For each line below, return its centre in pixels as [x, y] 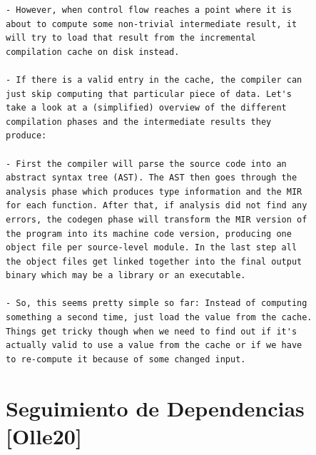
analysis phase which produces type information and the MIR [154, 191]
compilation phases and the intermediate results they [139, 122]
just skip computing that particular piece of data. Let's [149, 94]
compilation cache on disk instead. [93, 52]
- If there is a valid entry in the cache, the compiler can [154, 80]
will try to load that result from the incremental [131, 38]
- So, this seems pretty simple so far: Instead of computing [157, 303]
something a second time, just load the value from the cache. [159, 318]
